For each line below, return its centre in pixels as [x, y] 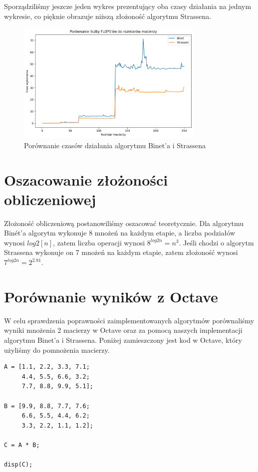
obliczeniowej [50, 199]
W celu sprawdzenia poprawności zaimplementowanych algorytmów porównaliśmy [129, 320]
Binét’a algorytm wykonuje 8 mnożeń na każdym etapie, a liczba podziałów [120, 233]
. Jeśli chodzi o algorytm [216, 242]
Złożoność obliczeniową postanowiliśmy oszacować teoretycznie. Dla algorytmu [124, 223]
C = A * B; [22, 445]
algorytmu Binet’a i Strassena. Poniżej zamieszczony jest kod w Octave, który [123, 340]
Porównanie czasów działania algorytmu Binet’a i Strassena [115, 145]
